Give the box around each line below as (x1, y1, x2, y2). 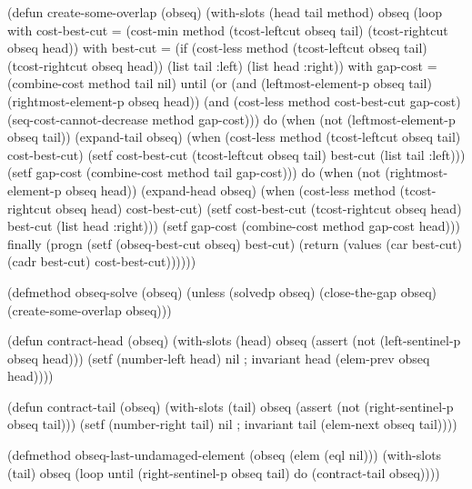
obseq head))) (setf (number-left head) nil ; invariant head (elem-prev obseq (7, 348, 430, 367)
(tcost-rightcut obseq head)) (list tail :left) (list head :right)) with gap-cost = (7, 55, 437, 75)
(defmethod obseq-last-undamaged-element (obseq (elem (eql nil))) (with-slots (7, 445, 442, 464)
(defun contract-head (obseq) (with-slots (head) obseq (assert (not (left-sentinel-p (7, 331, 461, 350)
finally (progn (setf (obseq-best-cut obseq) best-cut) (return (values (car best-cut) (7, 234, 463, 253)
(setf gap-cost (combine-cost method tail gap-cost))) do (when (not (7, 163, 381, 182)
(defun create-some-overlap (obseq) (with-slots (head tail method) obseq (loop (7, 3, 443, 21)
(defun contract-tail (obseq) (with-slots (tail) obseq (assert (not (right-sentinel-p (7, 396, 454, 415)
